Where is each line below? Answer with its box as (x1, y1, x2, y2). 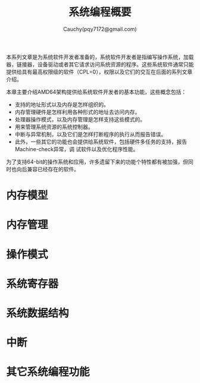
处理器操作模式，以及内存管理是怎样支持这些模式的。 (14, 115, 146, 123)
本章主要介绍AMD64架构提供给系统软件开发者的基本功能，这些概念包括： (6, 88, 187, 95)
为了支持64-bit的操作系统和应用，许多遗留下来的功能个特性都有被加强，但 (6, 158, 189, 165)
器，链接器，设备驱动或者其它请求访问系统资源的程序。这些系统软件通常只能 (6, 61, 194, 68)
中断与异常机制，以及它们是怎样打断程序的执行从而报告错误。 (14, 130, 167, 137)
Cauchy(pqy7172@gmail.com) (63, 25, 137, 33)
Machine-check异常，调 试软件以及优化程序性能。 (14, 145, 139, 152)
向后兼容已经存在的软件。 (16, 165, 79, 172)
